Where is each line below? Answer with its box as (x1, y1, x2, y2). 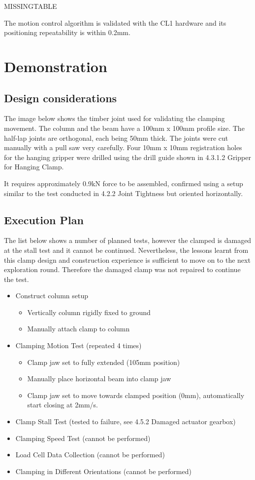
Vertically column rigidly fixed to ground (27, 307, 151, 317)
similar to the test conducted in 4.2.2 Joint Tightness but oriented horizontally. (4, 188, 243, 198)
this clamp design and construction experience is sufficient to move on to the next (4, 254, 251, 265)
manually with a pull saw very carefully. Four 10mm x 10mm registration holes (4, 142, 242, 153)
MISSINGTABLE (4, 1, 57, 11)
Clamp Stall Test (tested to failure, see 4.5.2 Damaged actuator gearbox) (15, 416, 236, 427)
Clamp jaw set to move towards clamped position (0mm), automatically (27, 390, 245, 400)
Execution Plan (4, 212, 84, 227)
